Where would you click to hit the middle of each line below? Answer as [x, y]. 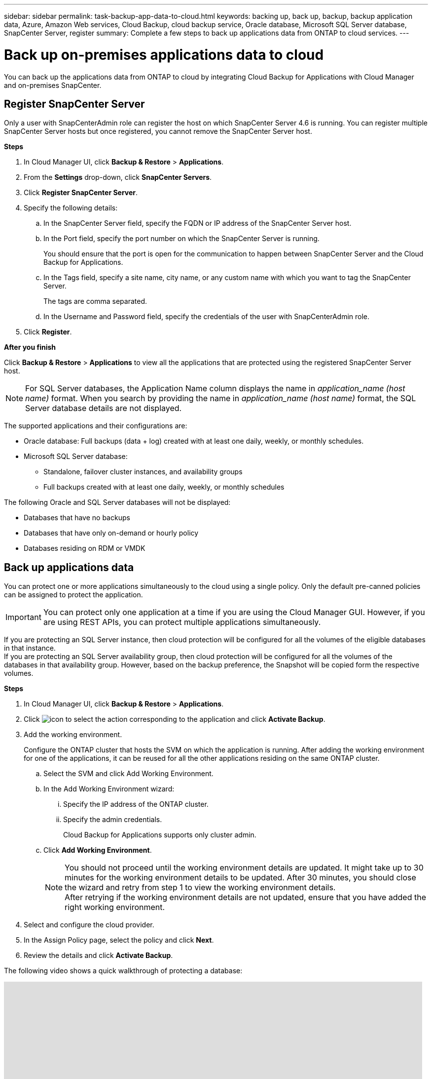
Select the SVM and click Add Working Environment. [128, 774]
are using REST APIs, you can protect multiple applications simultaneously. [182, 622]
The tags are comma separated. [95, 301]
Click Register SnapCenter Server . [81, 193]
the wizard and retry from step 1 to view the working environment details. [200, 888]
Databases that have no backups [77, 518]
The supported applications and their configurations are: [96, 426]
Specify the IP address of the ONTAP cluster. [136, 804]
